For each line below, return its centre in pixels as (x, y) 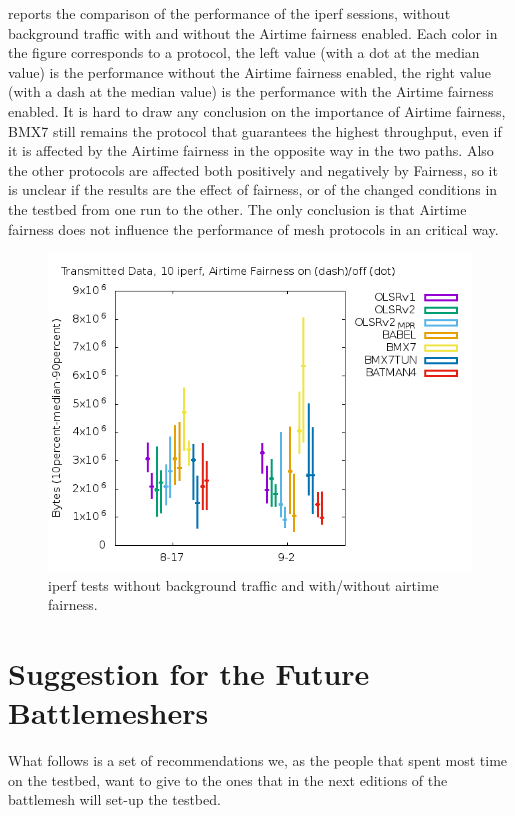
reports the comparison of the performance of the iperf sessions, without (229, 13)
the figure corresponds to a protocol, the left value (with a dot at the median (244, 52)
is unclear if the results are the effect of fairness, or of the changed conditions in (253, 189)
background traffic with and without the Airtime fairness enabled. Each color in (253, 32)
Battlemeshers (108, 712)
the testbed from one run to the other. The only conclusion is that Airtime (237, 208)
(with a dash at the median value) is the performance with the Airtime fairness (251, 91)
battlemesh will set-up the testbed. (114, 799)
